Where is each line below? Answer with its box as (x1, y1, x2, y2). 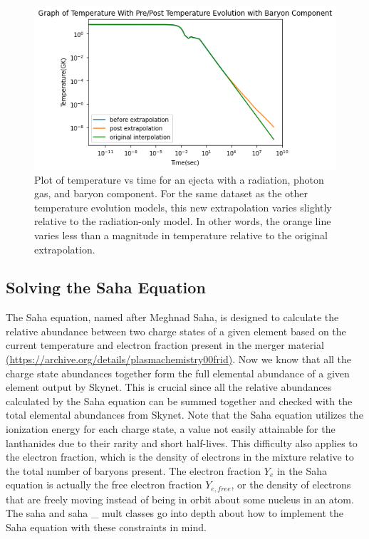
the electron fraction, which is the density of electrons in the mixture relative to (6, 449, 354, 464)
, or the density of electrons (231, 477, 351, 492)
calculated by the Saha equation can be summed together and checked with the (6, 393, 353, 408)
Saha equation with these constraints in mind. (6, 520, 207, 535)
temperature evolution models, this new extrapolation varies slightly (34, 199, 332, 214)
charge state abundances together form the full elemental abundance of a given (6, 365, 350, 380)
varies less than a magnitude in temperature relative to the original (34, 227, 328, 242)
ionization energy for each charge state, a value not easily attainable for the (6, 422, 336, 436)
